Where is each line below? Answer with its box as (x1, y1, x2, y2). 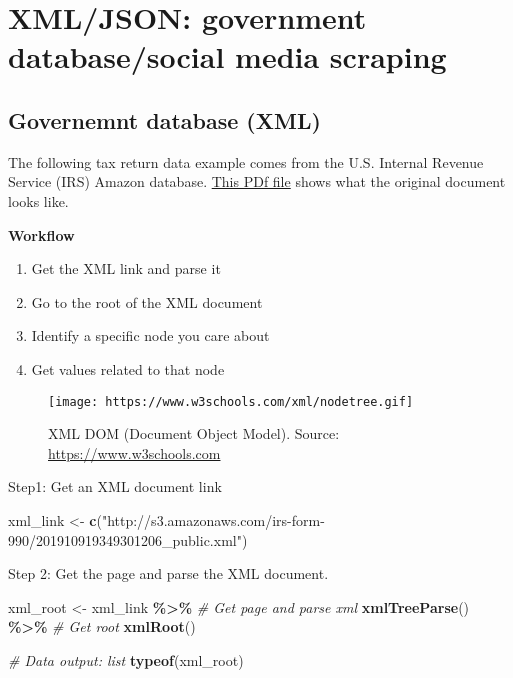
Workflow (8, 224, 75, 245)
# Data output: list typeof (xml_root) (8, 649, 244, 670)
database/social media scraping (8, 36, 447, 77)
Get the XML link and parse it (31, 258, 221, 279)
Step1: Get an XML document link (8, 476, 222, 497)
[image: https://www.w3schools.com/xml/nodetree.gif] (48, 394, 414, 409)
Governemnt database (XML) (8, 104, 321, 135)
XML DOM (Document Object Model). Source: (48, 423, 340, 444)
